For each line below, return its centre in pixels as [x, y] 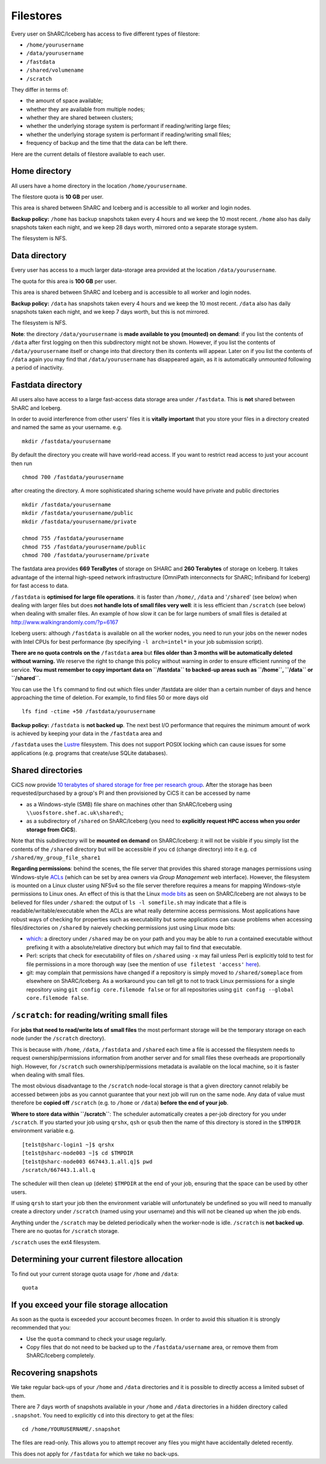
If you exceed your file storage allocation [90, 1304]
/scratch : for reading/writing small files [90, 1015]
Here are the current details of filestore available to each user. [88, 154]
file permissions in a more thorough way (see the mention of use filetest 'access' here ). [143, 964]
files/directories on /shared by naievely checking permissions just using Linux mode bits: [123, 928]
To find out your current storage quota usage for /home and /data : [95, 1274]
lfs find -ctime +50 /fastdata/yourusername [89, 711]
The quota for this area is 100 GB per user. [64, 281]
